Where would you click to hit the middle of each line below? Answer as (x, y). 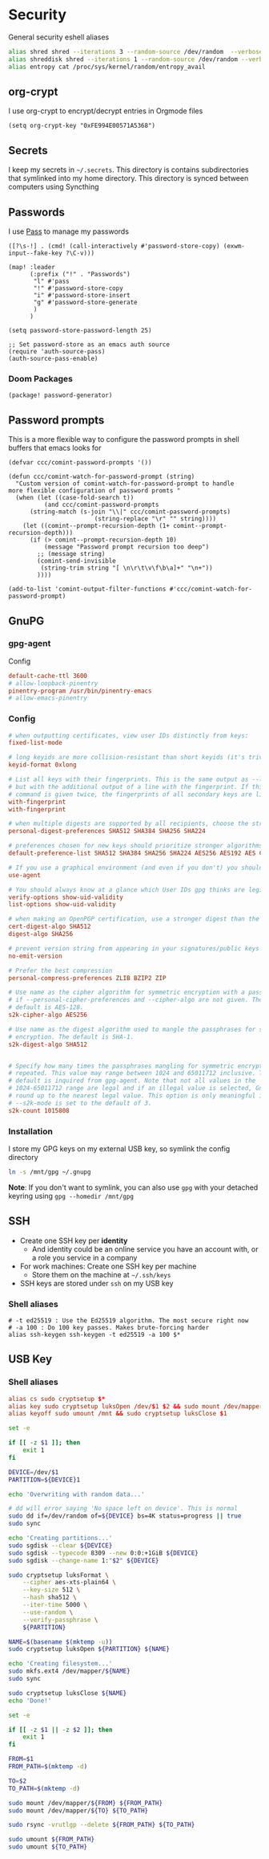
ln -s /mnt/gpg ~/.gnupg (50, 1172)
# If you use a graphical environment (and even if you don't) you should (136, 868)
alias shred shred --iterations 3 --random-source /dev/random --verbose (136, 51)
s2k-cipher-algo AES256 (48, 1015)
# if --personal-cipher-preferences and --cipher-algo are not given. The (136, 1000)
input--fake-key (35, 253)
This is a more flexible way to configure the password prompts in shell (124, 439)
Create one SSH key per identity (74, 1240)
